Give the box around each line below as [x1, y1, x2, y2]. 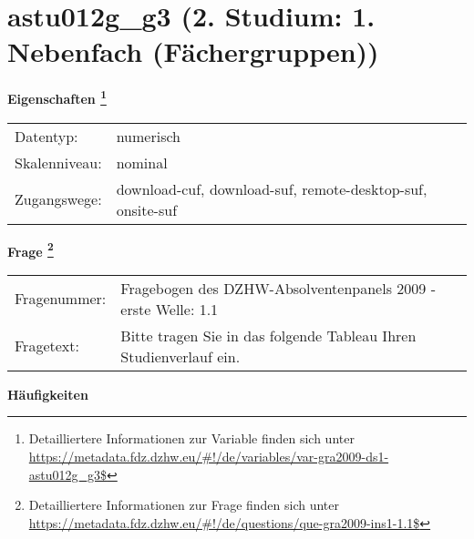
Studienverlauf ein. [120, 345, 241, 367]
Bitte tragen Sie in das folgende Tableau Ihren [120, 324, 417, 346]
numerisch [116, 125, 180, 147]
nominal [116, 151, 168, 173]
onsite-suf [116, 198, 178, 220]
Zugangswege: [15, 188, 102, 210]
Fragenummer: [15, 288, 107, 310]
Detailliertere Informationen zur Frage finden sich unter [28, 495, 340, 514]
